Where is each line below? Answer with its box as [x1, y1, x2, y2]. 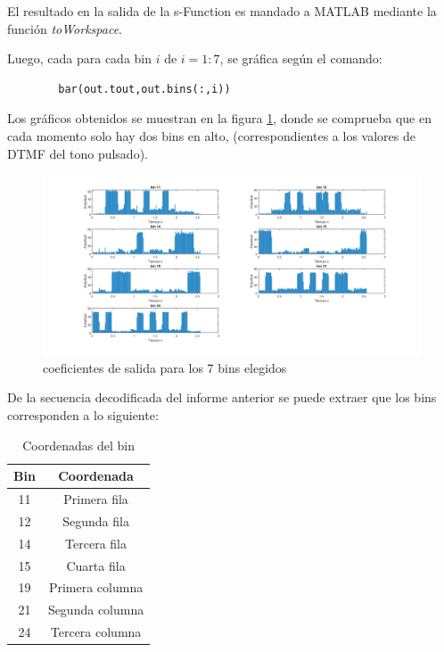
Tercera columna [50, 623, 142, 641]
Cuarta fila [66, 556, 126, 574]
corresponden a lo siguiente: [7, 406, 159, 424]
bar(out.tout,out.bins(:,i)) [58, 82, 231, 95]
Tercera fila [65, 533, 127, 552]
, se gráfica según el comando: [219, 49, 382, 68]
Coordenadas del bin [22, 435, 135, 454]
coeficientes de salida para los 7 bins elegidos [43, 358, 287, 376]
